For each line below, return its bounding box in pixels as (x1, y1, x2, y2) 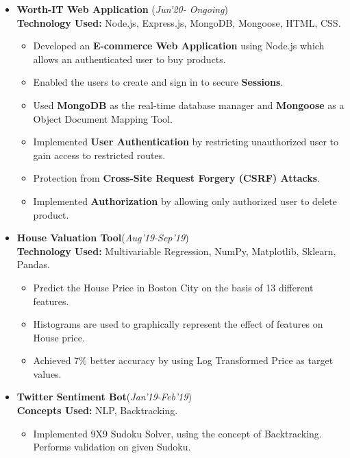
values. (33, 366, 62, 381)
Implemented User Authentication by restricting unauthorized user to (33, 134, 338, 149)
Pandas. (16, 257, 50, 272)
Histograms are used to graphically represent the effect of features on (33, 317, 323, 331)
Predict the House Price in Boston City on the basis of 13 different (33, 280, 314, 294)
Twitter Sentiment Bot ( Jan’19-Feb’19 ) (16, 389, 192, 404)
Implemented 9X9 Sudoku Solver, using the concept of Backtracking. (33, 426, 322, 440)
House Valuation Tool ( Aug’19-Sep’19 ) (16, 230, 189, 245)
